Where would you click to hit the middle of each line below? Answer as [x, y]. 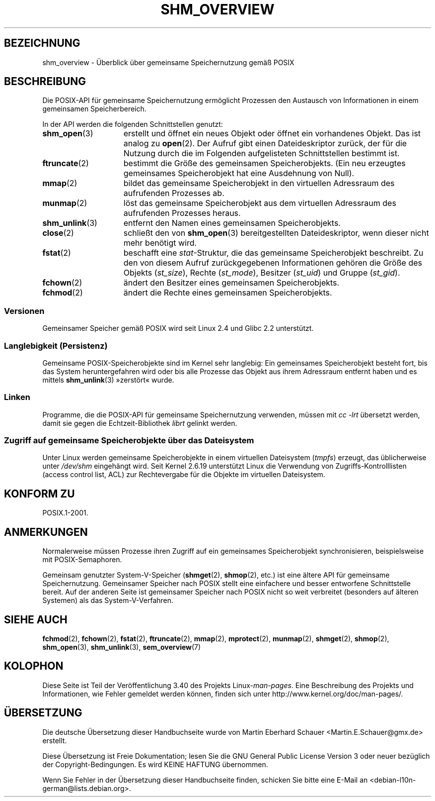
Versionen [24, 311]
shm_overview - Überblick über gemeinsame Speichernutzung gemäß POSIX [168, 62]
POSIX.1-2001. [65, 513]
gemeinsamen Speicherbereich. [94, 109]
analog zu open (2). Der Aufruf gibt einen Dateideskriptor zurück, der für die [265, 144]
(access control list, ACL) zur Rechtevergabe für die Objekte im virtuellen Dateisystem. [184, 475]
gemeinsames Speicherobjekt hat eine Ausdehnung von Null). [239, 173]
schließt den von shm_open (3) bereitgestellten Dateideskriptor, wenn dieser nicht [276, 233]
